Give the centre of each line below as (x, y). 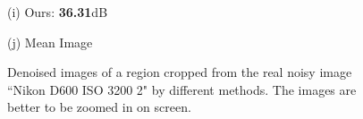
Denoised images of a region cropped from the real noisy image (180, 72)
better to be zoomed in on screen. (99, 107)
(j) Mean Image (50, 42)
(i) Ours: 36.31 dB (58, 12)
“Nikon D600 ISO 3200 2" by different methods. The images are (182, 89)
